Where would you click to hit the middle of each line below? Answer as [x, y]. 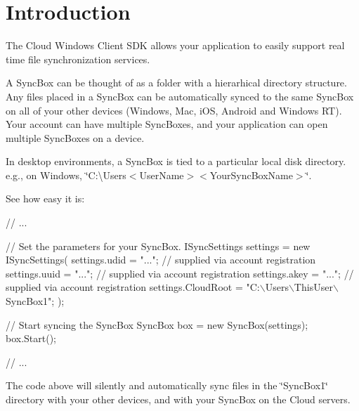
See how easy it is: [45, 198]
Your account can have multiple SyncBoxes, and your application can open [167, 124]
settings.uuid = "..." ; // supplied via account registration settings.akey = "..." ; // [180, 273]
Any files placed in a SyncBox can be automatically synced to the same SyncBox [180, 96]
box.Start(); [31, 338]
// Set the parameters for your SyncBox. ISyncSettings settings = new [158, 246]
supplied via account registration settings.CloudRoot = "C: [133, 287]
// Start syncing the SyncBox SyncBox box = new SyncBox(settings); [157, 324]
